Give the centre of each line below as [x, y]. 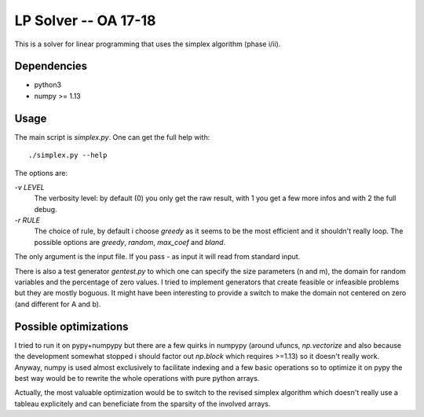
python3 [48, 85]
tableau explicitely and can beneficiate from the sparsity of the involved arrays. [143, 404]
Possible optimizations [71, 326]
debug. [46, 209]
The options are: [41, 173]
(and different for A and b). [58, 304]
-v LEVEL [29, 187]
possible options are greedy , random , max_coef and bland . [130, 242]
